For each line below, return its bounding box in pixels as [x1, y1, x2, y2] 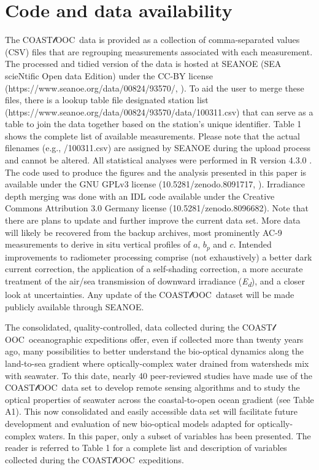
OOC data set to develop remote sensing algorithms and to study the [37, 381, 300, 394]
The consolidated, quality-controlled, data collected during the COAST [5, 321, 272, 334]
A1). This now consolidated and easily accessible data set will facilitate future [5, 405, 298, 418]
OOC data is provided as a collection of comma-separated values [55, 33, 300, 46]
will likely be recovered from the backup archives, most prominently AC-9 [5, 225, 282, 238]
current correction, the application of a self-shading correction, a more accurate [5, 262, 303, 275]
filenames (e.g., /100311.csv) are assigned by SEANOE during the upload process [5, 141, 310, 154]
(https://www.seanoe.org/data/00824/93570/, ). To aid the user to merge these [5, 81, 304, 94]
